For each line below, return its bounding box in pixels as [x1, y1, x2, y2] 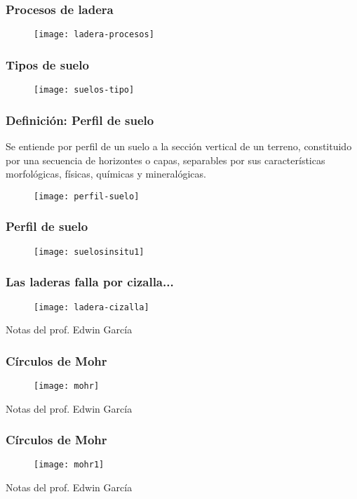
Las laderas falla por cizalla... [6, 273, 174, 291]
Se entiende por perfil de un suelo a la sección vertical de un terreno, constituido [6, 138, 352, 153]
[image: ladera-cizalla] [34, 302, 149, 312]
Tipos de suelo [6, 55, 89, 73]
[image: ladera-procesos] [34, 29, 154, 40]
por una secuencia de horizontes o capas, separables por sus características [6, 152, 325, 167]
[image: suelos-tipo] [34, 85, 135, 95]
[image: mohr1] [34, 460, 105, 470]
